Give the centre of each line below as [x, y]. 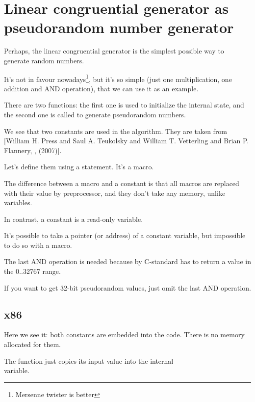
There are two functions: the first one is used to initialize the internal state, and [124, 105]
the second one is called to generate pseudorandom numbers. [95, 114]
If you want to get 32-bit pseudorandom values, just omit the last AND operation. [127, 287]
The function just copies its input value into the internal [89, 361]
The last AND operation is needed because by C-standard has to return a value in [127, 261]
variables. [18, 202]
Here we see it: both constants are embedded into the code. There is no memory [124, 335]
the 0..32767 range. [32, 271]
